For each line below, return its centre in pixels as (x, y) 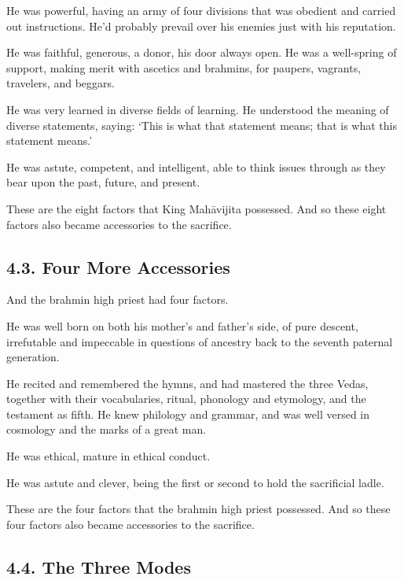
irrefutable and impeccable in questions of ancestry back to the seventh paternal (200, 341)
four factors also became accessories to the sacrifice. (130, 524)
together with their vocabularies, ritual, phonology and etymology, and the (186, 399)
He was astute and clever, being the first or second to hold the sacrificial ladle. (195, 482)
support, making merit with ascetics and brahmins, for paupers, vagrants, (184, 67)
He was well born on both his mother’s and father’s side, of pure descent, (182, 325)
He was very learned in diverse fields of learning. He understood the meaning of (198, 109)
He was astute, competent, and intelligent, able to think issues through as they (196, 166)
